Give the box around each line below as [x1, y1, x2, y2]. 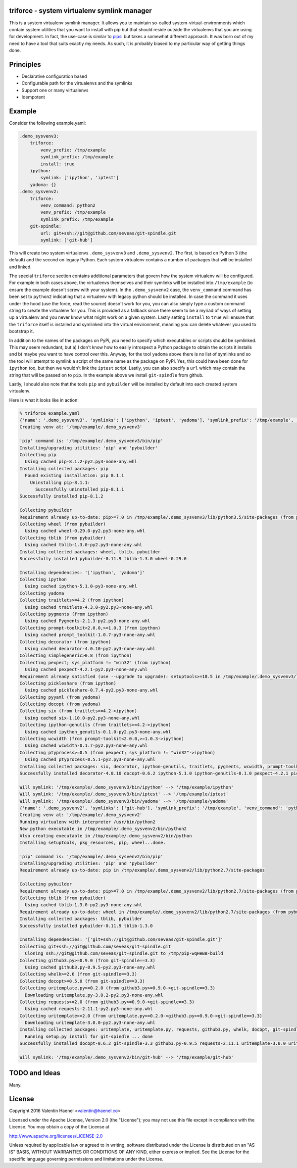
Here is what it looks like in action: [9, 397, 79, 403]
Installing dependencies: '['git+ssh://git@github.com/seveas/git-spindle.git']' [19, 937, 224, 942]
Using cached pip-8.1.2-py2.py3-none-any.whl [25, 459, 137, 465]
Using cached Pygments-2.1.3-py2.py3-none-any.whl [25, 618, 150, 624]
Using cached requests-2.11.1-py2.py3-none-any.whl [25, 1006, 153, 1012]
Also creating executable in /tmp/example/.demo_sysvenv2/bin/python [19, 833, 192, 838]
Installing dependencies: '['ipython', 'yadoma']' [19, 570, 146, 575]
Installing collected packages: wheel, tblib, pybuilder [19, 549, 161, 554]
